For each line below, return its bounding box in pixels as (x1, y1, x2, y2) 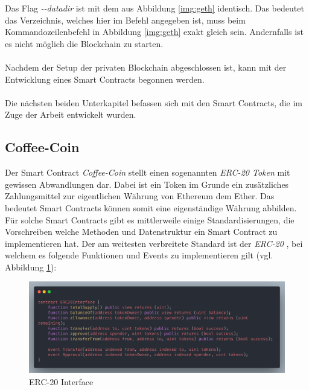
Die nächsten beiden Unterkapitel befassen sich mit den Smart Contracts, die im (5, 96, 303, 109)
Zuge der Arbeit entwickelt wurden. (5, 108, 136, 121)
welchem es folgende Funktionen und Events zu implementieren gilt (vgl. (5, 249, 273, 261)
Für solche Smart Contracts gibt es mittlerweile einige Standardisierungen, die (5, 213, 295, 226)
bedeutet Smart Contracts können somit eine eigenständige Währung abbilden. (5, 201, 297, 214)
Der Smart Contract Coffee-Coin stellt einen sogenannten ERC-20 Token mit (5, 166, 290, 179)
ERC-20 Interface (29, 376, 94, 388)
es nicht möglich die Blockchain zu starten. (5, 37, 164, 50)
